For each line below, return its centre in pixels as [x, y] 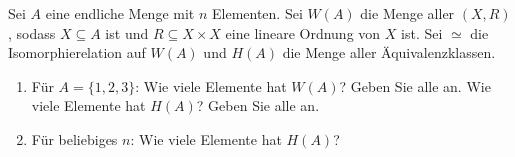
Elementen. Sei [257, 13]
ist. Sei [422, 32]
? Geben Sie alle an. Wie [415, 85]
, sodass [32, 32]
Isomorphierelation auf [77, 52]
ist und [127, 32]
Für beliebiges [74, 138]
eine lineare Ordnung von [303, 32]
